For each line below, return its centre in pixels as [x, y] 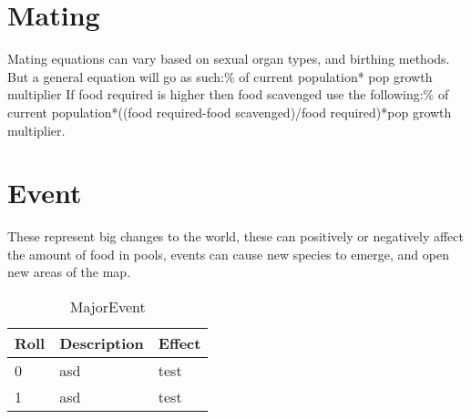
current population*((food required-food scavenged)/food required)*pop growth [230, 112]
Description [102, 343]
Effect [179, 343]
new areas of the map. [69, 272]
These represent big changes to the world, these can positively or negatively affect [235, 236]
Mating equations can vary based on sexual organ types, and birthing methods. [229, 59]
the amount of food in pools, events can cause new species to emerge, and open [228, 254]
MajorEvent [108, 307]
